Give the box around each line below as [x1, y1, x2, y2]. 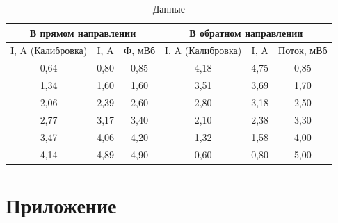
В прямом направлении [29, 25, 136, 40]
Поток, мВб [278, 43, 328, 58]
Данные [152, 1, 185, 15]
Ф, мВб [124, 43, 156, 58]
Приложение [6, 190, 117, 219]
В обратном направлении [189, 25, 303, 40]
